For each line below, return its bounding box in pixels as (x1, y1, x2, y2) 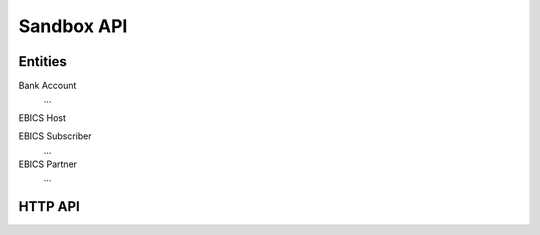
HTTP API (18, 198, 80, 215)
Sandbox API (18, 15, 128, 37)
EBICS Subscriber (18, 130, 92, 142)
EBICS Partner (18, 158, 78, 170)
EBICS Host (18, 111, 67, 124)
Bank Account (18, 80, 77, 92)
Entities (18, 53, 67, 70)
